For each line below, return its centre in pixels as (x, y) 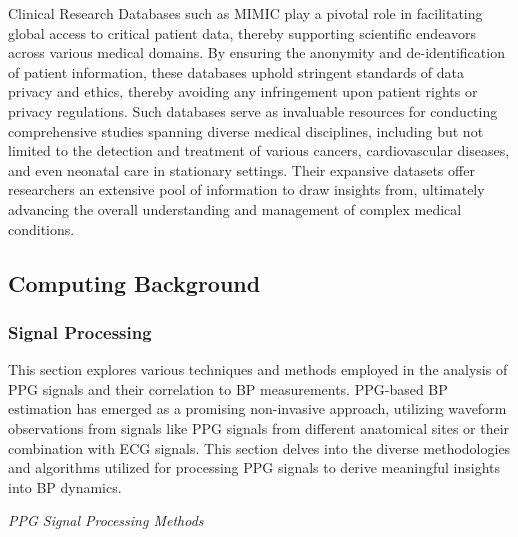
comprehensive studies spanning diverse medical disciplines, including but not (246, 130)
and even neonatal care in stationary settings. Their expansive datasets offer (241, 169)
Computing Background (134, 282)
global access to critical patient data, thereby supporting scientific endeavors (242, 32)
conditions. (41, 228)
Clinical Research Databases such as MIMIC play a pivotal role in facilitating (245, 13)
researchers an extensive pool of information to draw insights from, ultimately (246, 189)
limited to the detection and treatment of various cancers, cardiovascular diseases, (259, 150)
